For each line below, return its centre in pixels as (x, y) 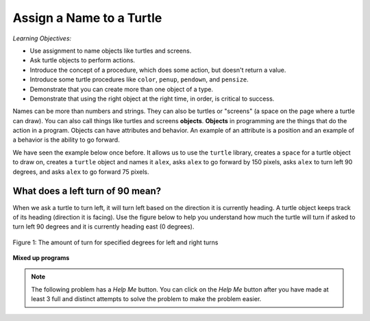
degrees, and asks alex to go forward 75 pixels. (81, 172)
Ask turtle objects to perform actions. (83, 60)
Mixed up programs (41, 258)
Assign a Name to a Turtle (87, 18)
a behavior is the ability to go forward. (66, 140)
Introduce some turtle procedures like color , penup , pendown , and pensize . (139, 79)
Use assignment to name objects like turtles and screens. (111, 51)
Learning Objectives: (42, 38)
